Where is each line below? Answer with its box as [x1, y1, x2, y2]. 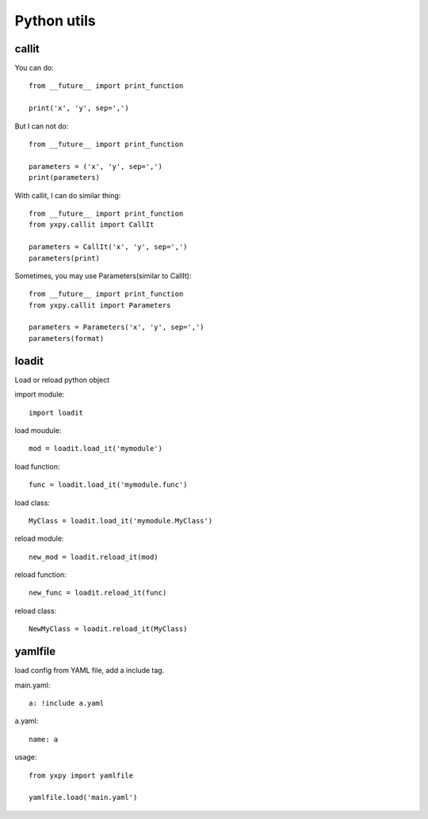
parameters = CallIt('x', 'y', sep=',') [29, 243, 188, 251]
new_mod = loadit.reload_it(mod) [29, 552, 159, 561]
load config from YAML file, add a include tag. [14, 666, 165, 675]
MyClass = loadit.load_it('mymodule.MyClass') [29, 516, 213, 525]
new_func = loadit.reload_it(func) [29, 588, 167, 598]
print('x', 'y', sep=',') [29, 104, 130, 113]
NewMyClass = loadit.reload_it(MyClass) [29, 625, 188, 633]
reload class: [14, 606, 57, 615]
